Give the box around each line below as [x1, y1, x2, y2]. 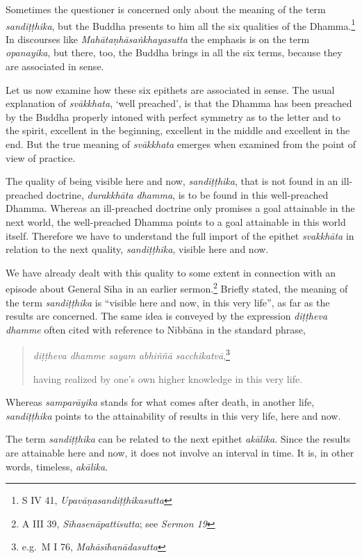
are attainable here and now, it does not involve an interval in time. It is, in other [6, 445, 354, 459]
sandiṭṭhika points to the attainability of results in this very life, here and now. [6, 408, 341, 422]
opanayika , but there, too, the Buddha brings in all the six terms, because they [6, 45, 343, 60]
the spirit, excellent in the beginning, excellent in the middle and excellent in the [6, 123, 350, 138]
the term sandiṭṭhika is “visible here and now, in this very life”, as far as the [6, 295, 330, 309]
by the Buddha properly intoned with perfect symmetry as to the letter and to [6, 109, 341, 124]
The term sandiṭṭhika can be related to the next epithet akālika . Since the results [6, 432, 351, 446]
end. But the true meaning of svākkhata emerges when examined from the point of [6, 137, 356, 151]
